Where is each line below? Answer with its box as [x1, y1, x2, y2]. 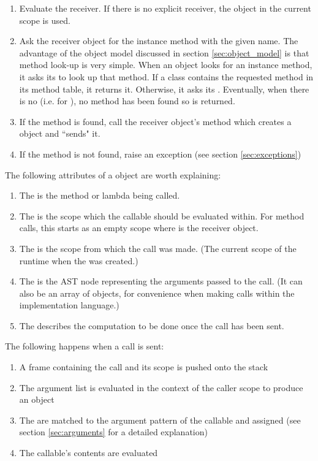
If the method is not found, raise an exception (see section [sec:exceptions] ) [19, 147, 301, 160]
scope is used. [19, 13, 70, 26]
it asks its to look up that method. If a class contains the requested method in [19, 70, 314, 83]
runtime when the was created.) [19, 254, 138, 267]
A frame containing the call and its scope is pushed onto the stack [19, 360, 268, 373]
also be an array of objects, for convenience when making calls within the [19, 286, 295, 299]
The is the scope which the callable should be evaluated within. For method [19, 209, 305, 222]
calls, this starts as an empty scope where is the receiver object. [19, 221, 259, 234]
